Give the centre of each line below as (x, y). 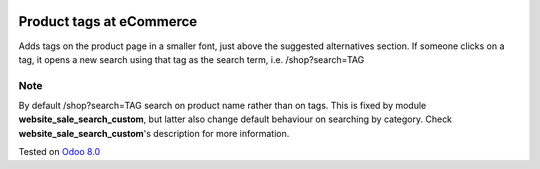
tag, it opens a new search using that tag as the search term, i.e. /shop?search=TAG (191, 59)
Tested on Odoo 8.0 (59, 152)
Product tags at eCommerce (108, 21)
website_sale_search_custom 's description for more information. (154, 133)
